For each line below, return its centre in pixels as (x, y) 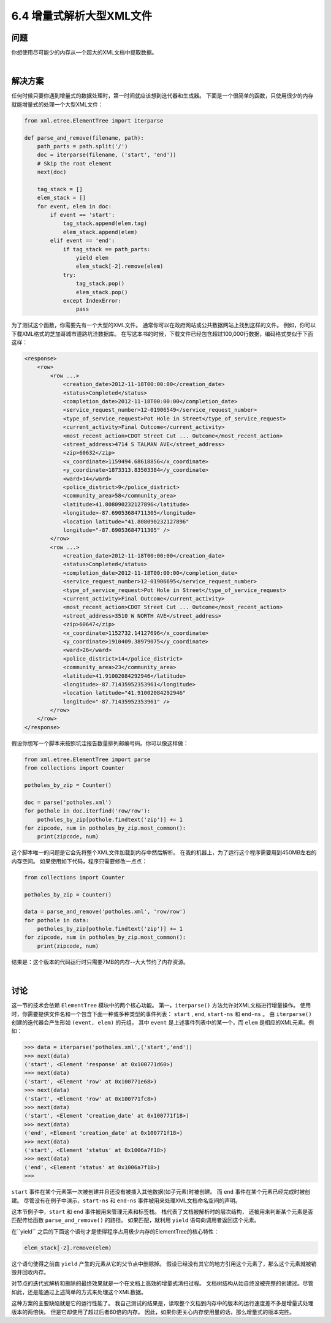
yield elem (92, 258)
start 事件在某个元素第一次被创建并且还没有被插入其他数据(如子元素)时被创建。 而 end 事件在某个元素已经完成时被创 (161, 1192)
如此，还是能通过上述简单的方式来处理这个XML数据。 (79, 1292)
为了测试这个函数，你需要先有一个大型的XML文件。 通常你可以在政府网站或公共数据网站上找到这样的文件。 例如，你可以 (163, 325)
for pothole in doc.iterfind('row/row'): (87, 811)
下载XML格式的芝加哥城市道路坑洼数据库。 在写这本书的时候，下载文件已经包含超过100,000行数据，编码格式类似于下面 (162, 333)
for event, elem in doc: (74, 206)
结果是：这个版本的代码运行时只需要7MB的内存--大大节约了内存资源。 (100, 961)
